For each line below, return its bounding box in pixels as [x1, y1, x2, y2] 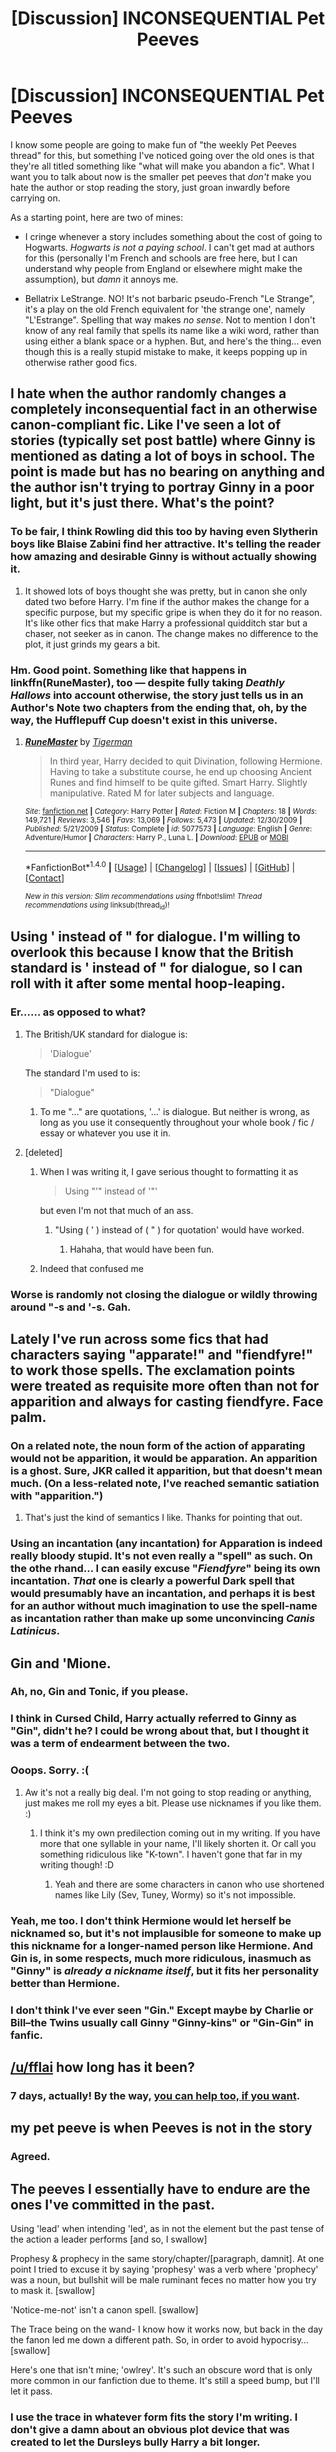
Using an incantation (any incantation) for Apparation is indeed [10, 1537, 323, 1551]
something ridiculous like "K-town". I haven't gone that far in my [39, 1848, 303, 1860]
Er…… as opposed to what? [10, 1005, 147, 1019]
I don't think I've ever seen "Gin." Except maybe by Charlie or [10, 2003, 314, 2017]
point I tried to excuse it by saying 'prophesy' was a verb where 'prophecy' [10, 2263, 319, 2275]
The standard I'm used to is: [24, 1067, 141, 1079]
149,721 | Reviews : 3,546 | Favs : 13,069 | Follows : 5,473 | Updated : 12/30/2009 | [24, 815, 303, 825]
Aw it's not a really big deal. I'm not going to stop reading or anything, [24, 1786, 312, 1798]
